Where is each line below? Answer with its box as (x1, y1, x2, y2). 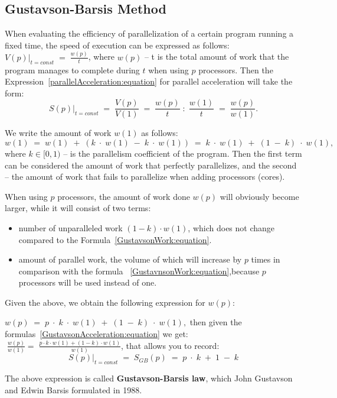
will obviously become (220, 190, 299, 202)
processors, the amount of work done (57, 190, 190, 202)
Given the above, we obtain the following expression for (5, 296, 205, 308)
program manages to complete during (5, 63, 140, 76)
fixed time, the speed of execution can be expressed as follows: (5, 38, 230, 51)
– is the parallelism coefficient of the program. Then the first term (63, 147, 302, 159)
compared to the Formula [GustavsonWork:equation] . (18, 233, 212, 245)
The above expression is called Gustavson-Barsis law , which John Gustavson (5, 372, 293, 384)
